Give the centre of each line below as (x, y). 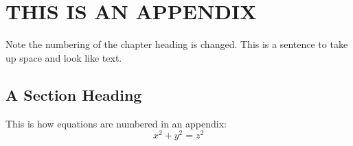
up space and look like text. (64, 57)
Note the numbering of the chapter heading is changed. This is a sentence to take (177, 44)
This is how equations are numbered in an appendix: (116, 123)
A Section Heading (74, 94)
